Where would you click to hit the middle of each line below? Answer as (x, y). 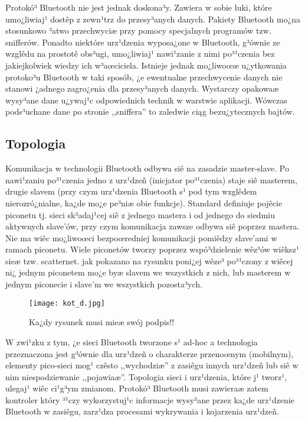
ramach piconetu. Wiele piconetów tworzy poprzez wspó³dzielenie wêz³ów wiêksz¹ (152, 249)
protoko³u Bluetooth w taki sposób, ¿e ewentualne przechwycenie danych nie (144, 77)
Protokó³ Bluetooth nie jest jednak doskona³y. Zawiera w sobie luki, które (139, 7)
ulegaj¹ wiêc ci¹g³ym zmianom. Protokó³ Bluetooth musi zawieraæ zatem (137, 388)
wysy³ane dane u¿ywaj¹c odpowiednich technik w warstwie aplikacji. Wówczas (146, 100)
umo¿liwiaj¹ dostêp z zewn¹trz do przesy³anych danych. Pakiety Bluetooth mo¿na (153, 19)
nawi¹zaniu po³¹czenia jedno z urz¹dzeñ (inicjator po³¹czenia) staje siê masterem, (151, 179)
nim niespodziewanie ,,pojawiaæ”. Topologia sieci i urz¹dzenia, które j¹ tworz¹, (146, 376)
